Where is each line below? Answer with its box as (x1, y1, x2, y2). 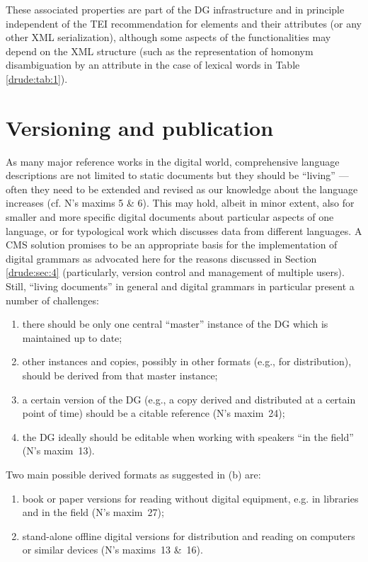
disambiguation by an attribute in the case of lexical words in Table (6, 57, 300, 72)
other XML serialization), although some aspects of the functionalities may (6, 30, 331, 45)
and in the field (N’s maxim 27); (22, 505, 164, 520)
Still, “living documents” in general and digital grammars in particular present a (6, 279, 355, 294)
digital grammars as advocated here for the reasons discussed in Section (6, 251, 317, 265)
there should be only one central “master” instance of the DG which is (22, 316, 328, 331)
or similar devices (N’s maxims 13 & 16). (22, 542, 203, 557)
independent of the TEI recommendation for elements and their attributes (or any (6, 16, 362, 30)
